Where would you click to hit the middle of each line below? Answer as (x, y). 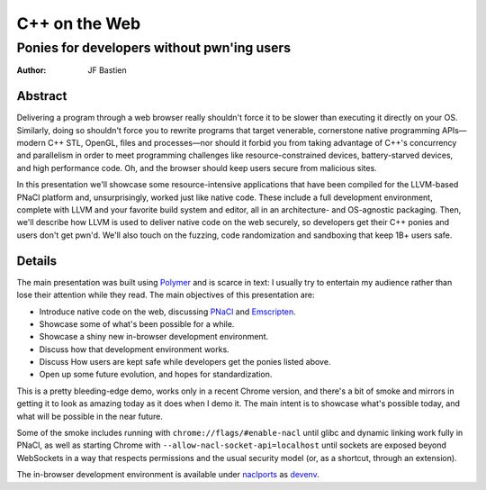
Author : (31, 70)
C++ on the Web (79, 23)
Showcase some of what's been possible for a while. (137, 323)
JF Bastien (108, 70)
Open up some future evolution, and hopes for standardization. (156, 375)
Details (37, 261)
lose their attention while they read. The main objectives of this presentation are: (166, 295)
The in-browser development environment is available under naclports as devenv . (168, 475)
